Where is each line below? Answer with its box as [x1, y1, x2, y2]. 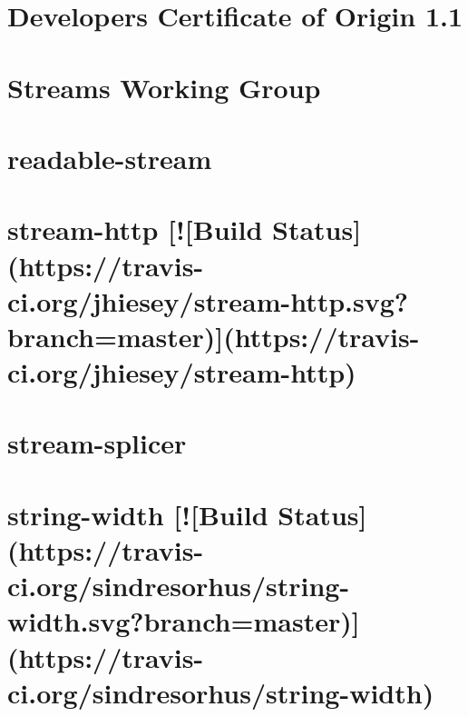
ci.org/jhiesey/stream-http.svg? [7, 282, 409, 319]
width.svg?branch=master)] [7, 602, 360, 640]
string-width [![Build [7, 495, 268, 533]
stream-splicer [7, 424, 187, 462]
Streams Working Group [7, 68, 321, 105]
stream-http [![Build [7, 211, 263, 248]
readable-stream [7, 139, 212, 176]
